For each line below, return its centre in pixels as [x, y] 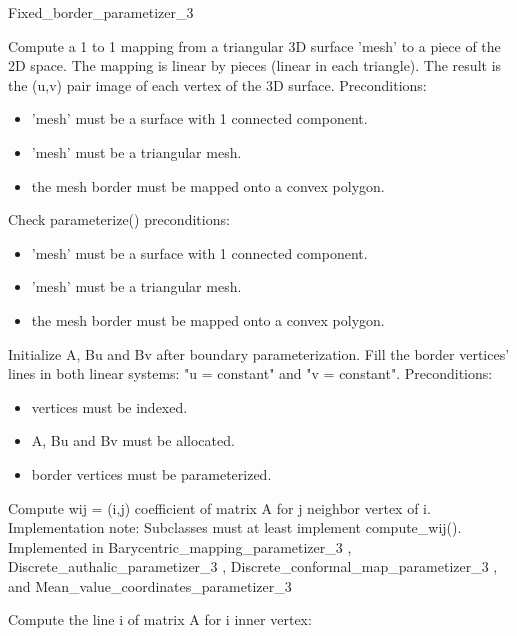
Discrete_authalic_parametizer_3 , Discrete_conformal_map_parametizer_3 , [253, 566]
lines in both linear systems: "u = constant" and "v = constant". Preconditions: [250, 373]
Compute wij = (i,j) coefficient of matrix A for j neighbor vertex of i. [219, 507]
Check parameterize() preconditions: [119, 219]
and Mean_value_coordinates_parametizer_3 [150, 585]
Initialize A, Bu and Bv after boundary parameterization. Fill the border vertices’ [259, 353]
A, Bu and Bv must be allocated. [133, 440]
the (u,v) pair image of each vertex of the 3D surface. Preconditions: [217, 84]
